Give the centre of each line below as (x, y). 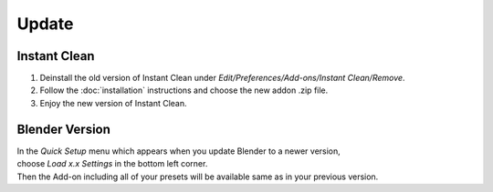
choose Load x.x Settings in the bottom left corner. (112, 164)
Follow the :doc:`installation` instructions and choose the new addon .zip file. (184, 90)
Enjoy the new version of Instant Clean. (113, 103)
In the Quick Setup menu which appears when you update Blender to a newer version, (179, 151)
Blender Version (64, 129)
